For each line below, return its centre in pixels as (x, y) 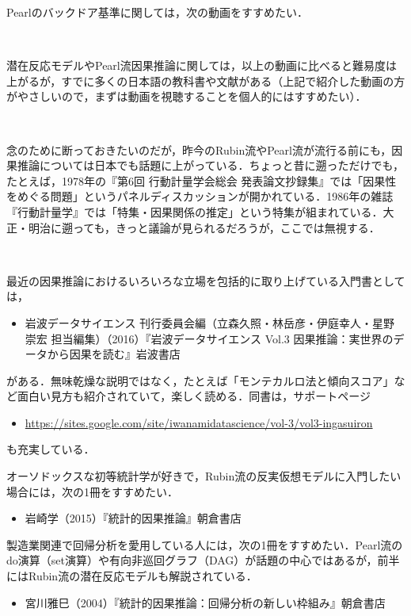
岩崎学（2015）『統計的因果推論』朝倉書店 (133, 518)
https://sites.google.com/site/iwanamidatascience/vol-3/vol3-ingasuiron (199, 422)
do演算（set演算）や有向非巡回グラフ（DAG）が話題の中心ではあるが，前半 (203, 560)
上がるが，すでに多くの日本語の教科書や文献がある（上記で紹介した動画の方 (206, 80)
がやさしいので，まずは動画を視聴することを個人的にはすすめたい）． (186, 96)
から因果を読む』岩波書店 (114, 354)
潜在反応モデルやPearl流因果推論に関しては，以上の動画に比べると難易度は (202, 65)
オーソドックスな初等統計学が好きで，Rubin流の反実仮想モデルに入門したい (204, 476)
